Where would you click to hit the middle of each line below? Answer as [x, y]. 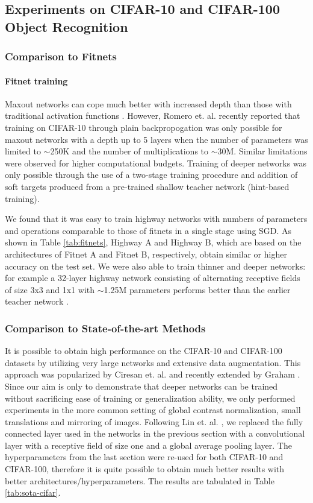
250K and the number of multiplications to [129, 151]
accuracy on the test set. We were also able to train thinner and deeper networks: [155, 266]
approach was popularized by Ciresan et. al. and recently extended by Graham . [153, 374]
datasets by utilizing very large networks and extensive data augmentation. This [153, 362]
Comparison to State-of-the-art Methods [105, 328]
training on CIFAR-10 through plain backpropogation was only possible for [144, 127]
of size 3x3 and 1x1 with [50, 289]
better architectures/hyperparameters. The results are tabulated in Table [140, 480]
